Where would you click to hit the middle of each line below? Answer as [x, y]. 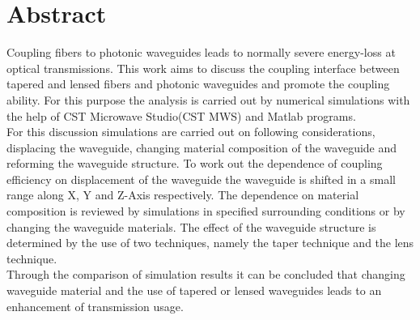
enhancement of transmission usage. [95, 306]
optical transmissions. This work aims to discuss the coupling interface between [203, 68]
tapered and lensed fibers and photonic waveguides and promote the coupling [198, 84]
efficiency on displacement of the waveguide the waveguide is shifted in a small [201, 179]
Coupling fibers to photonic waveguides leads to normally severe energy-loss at [201, 52]
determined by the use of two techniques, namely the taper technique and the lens [210, 243]
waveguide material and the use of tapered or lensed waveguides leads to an [194, 290]
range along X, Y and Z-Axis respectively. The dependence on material [183, 195]
